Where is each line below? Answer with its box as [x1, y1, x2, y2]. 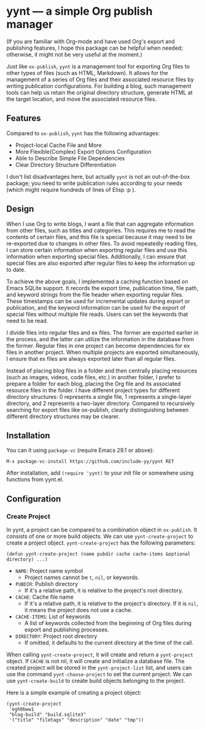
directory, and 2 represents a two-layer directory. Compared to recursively [6, 400, 195, 407]
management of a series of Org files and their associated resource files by [6, 76, 195, 83]
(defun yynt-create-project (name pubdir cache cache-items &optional [6, 551, 191, 558]
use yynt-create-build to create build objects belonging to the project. [6, 677, 185, 685]
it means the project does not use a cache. [24, 607, 133, 614]
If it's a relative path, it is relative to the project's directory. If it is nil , [24, 600, 198, 607]
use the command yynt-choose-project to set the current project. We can [6, 671, 192, 678]
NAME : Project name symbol [15, 567, 83, 575]
